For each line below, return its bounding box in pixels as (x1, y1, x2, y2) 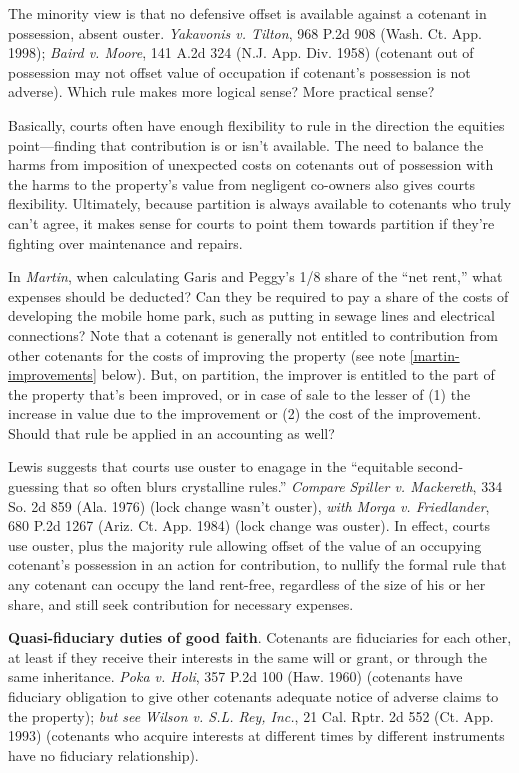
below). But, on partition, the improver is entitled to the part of (101, 364, 495, 385)
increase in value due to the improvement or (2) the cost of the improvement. (8, 403, 482, 424)
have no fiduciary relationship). (8, 744, 199, 765)
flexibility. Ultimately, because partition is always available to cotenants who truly (8, 193, 512, 214)
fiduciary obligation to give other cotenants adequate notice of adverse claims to (8, 686, 499, 706)
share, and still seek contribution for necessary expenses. (8, 593, 354, 614)
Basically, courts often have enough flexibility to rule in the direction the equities (8, 114, 505, 135)
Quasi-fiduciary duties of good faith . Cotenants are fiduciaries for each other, (8, 627, 512, 648)
